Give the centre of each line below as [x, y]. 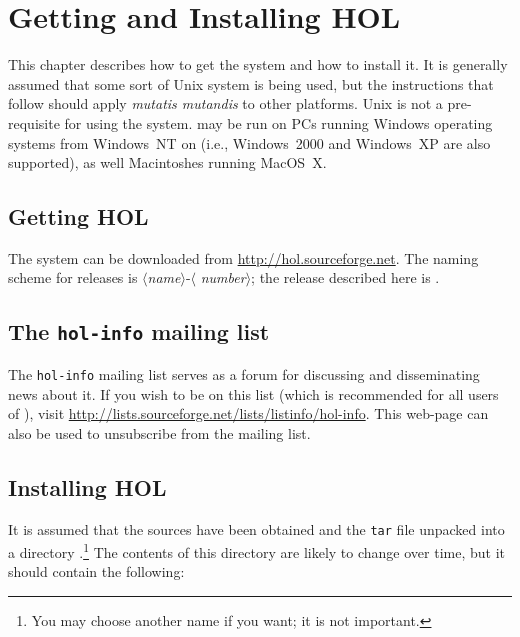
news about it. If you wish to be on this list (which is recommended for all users [253, 393]
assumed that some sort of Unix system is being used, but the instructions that [251, 83]
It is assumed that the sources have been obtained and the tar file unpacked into [256, 528]
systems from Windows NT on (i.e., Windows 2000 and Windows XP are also [249, 142]
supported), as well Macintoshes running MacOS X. [167, 162]
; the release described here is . [345, 277]
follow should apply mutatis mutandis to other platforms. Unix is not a [225, 103]
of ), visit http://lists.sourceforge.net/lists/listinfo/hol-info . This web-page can [248, 413]
